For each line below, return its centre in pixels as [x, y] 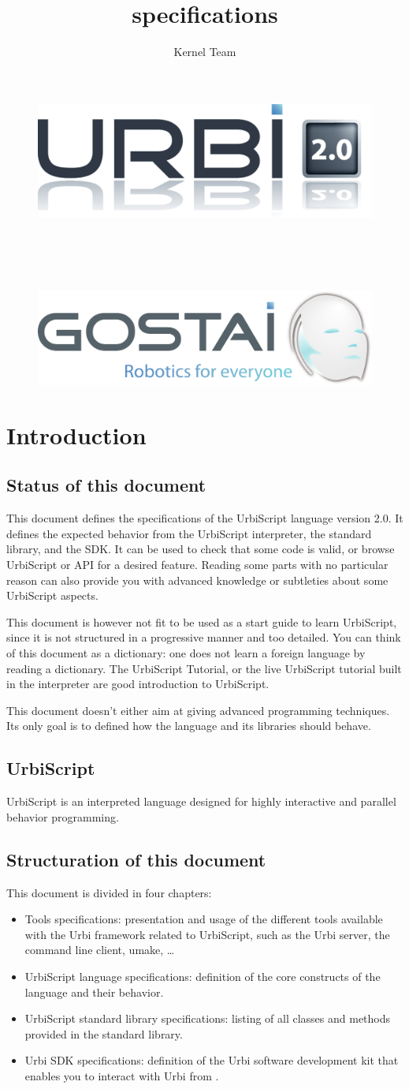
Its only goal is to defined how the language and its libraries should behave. [189, 726]
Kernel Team [205, 52]
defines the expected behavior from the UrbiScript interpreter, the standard [189, 533]
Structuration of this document [136, 859]
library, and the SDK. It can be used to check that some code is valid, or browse [201, 549]
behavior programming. [63, 816]
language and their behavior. [94, 992]
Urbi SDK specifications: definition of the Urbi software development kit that [212, 1060]
